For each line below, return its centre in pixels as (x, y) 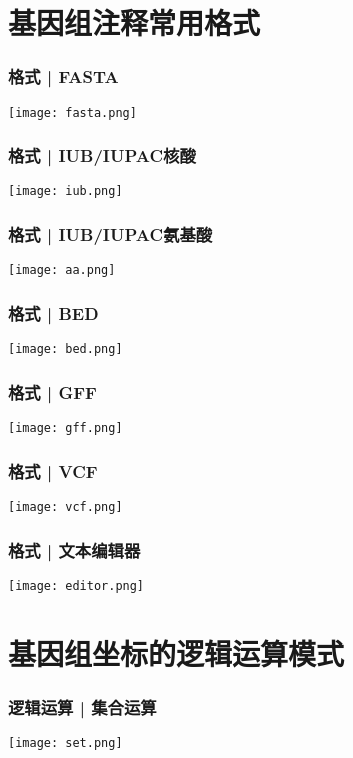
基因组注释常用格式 (134, 22)
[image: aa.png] (62, 270)
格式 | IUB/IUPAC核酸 (102, 155)
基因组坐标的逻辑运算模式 (176, 652)
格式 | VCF (53, 470)
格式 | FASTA (63, 76)
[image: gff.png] (65, 428)
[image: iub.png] (65, 191)
